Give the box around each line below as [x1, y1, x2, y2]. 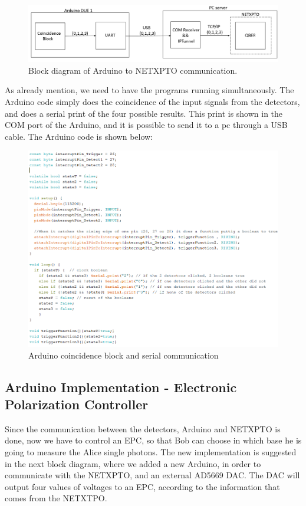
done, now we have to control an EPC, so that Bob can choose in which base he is [5, 434, 302, 446]
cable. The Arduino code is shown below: [5, 130, 153, 142]
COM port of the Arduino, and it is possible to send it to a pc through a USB [5, 119, 288, 131]
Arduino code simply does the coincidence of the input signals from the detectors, [5, 96, 300, 108]
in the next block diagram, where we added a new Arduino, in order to [5, 457, 261, 469]
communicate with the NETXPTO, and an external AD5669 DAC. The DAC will [5, 469, 300, 481]
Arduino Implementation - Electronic [5, 377, 237, 396]
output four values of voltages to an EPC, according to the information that [5, 480, 280, 492]
